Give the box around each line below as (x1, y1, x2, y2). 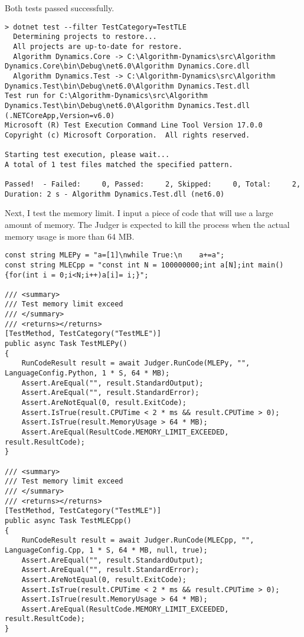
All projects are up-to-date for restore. (13, 42, 182, 51)
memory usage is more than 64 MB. (5, 230, 135, 242)
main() (258, 260, 284, 269)
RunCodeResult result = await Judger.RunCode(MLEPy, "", (21, 359, 250, 368)
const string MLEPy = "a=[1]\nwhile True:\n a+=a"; (5, 251, 225, 260)
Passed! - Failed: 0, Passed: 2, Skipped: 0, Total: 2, (5, 180, 301, 189)
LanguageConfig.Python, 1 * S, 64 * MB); (5, 369, 170, 378)
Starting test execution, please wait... (5, 151, 170, 159)
